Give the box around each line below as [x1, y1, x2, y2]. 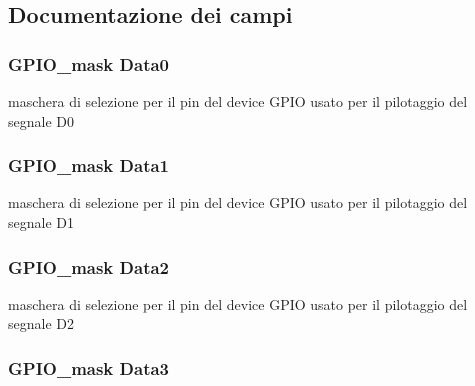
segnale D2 [8, 313, 74, 334]
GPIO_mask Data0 [8, 51, 170, 76]
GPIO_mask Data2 [8, 254, 170, 279]
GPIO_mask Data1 [8, 153, 170, 178]
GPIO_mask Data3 [8, 355, 170, 380]
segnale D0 [8, 110, 74, 131]
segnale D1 [8, 212, 74, 232]
